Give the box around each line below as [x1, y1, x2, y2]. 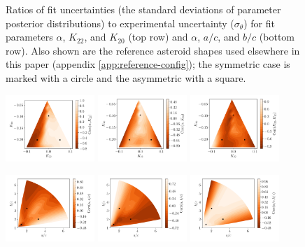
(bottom [259, 29, 295, 44]
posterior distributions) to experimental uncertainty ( [6, 15, 234, 30]
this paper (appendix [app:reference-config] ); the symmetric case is [6, 57, 290, 71]
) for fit [243, 15, 275, 30]
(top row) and [128, 29, 188, 44]
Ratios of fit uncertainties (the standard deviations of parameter [6, 2, 281, 16]
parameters [6, 29, 53, 44]
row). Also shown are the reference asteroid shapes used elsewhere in [6, 43, 300, 57]
